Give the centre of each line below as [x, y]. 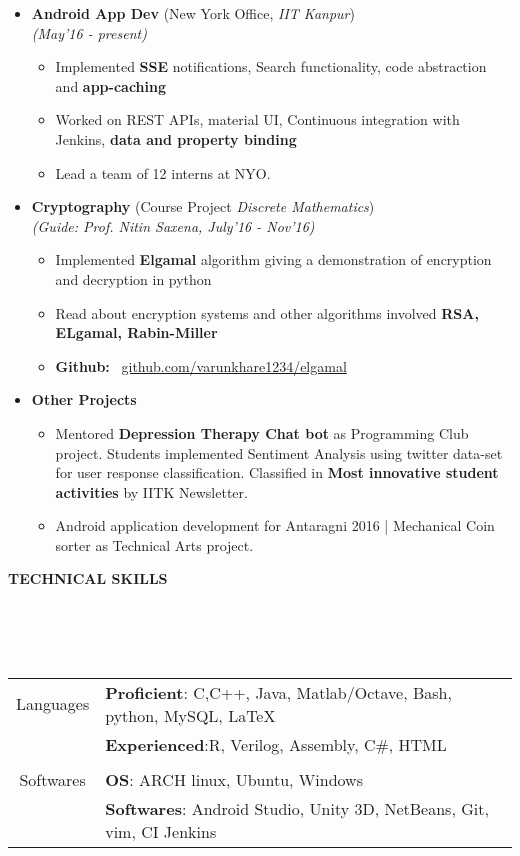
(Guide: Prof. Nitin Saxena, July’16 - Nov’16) [173, 225]
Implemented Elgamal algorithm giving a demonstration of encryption [273, 259]
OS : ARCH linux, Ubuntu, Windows [234, 779]
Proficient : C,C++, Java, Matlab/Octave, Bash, [278, 692]
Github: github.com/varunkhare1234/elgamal [201, 365]
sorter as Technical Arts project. [154, 544]
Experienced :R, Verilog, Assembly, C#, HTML [276, 744]
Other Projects [84, 399]
